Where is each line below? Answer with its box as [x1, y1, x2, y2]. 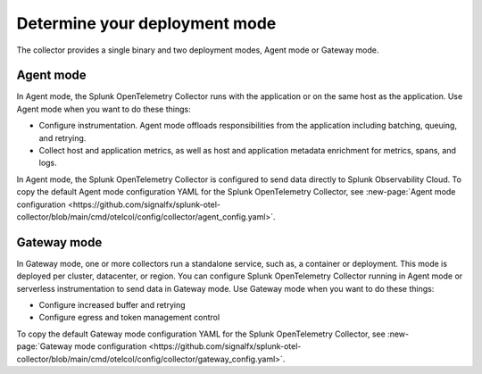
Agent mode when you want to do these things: [16, 104, 191, 114]
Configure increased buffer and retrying [38, 300, 187, 311]
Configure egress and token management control [38, 312, 220, 323]
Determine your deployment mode [16, 13, 277, 33]
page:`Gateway [16, 341, 73, 352]
